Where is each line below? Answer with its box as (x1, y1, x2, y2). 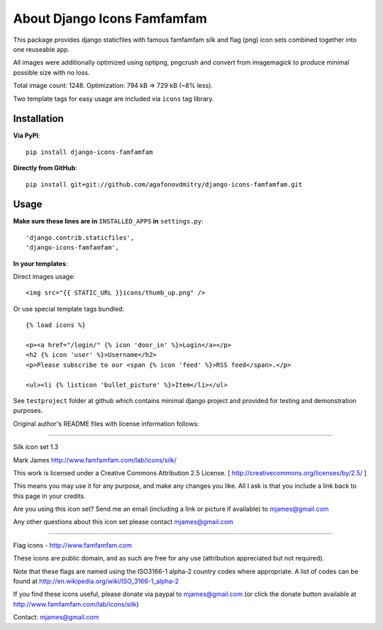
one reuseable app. (13, 45, 70, 53)
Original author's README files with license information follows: (13, 419, 200, 428)
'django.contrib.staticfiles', (26, 233, 135, 241)
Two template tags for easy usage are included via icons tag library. (13, 94, 214, 103)
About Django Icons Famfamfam (13, 11, 207, 26)
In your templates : (13, 259, 68, 267)
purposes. (13, 407, 43, 415)
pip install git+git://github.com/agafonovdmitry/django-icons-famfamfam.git (26, 180, 303, 188)
